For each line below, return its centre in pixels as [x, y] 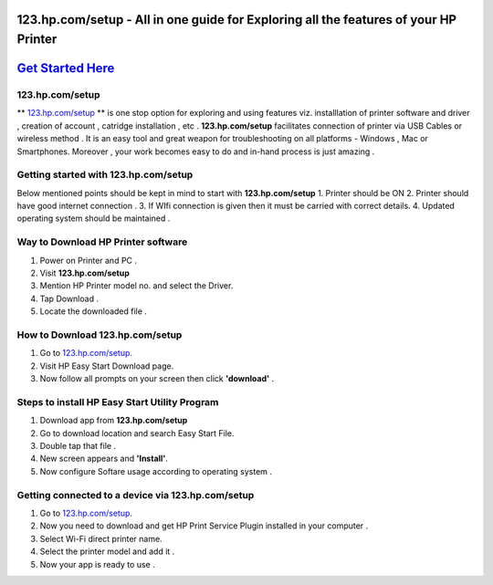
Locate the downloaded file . [94, 311]
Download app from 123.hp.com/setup [114, 421]
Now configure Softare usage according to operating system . [156, 471]
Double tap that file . [78, 446]
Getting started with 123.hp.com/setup [105, 175]
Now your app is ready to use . [97, 564]
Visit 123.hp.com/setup [84, 273]
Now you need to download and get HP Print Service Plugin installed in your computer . [204, 526]
